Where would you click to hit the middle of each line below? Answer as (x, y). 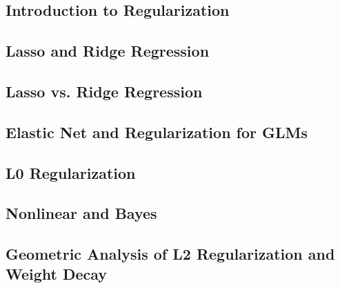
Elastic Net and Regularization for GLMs (157, 132)
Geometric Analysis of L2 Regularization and (170, 254)
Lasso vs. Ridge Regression (104, 91)
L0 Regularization (71, 172)
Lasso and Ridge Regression (108, 51)
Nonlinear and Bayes (81, 213)
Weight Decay (57, 274)
